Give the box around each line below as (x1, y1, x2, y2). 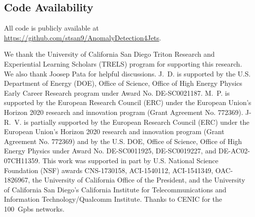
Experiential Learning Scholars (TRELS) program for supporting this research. (4, 58, 242, 69)
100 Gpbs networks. (4, 203, 64, 214)
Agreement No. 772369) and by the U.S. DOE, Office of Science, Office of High (4, 136, 242, 146)
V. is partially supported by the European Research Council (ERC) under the (14, 116, 250, 127)
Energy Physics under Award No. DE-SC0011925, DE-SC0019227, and (4, 145, 217, 156)
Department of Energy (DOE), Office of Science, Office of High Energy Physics (4, 78, 243, 88)
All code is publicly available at (4, 23, 99, 33)
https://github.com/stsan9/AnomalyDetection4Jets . (4, 32, 161, 42)
